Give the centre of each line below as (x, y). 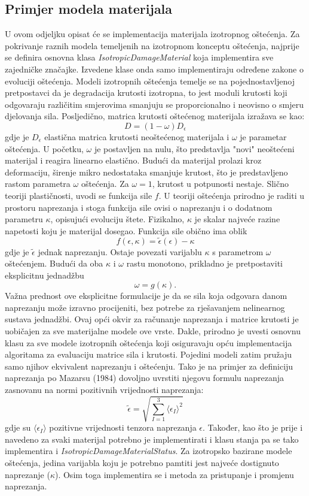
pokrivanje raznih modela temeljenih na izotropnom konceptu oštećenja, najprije (152, 45)
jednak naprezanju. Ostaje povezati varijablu (120, 251)
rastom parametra (38, 184)
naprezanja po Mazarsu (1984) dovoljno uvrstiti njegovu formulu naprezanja (145, 378)
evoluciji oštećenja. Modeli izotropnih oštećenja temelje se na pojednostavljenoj (150, 81)
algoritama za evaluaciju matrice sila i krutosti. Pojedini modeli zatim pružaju (149, 354)
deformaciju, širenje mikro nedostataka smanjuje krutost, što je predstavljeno (146, 172)
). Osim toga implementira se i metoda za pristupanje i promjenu (174, 474)
